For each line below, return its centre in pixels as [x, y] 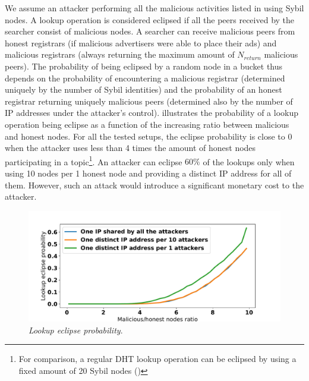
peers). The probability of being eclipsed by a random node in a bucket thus [144, 66]
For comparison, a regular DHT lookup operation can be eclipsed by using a [157, 359]
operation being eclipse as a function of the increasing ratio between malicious [147, 124]
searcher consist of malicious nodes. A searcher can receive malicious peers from [150, 31]
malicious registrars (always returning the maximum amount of [120, 54]
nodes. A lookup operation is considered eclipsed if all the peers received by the [150, 19]
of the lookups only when [249, 161]
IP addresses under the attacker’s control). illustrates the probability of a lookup [152, 113]
